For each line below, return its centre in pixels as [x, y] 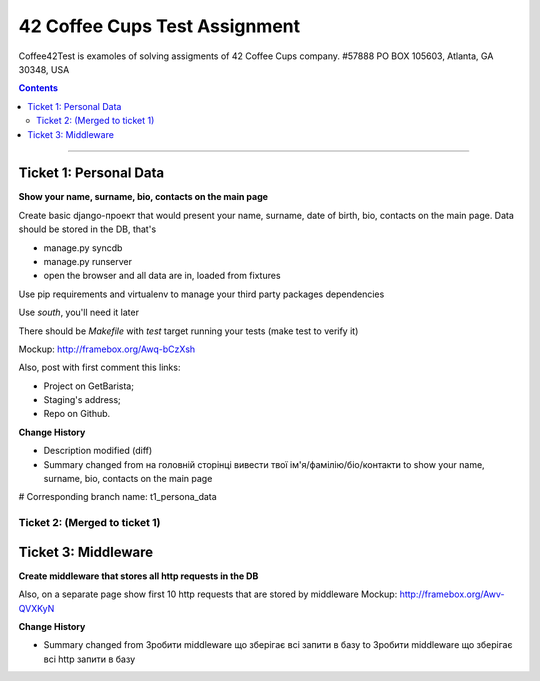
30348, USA [44, 69]
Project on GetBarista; [89, 386]
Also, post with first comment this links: [99, 367]
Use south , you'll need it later [79, 312]
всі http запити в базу [89, 659]
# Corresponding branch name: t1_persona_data [117, 497]
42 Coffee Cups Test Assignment [159, 26]
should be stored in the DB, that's [87, 229]
